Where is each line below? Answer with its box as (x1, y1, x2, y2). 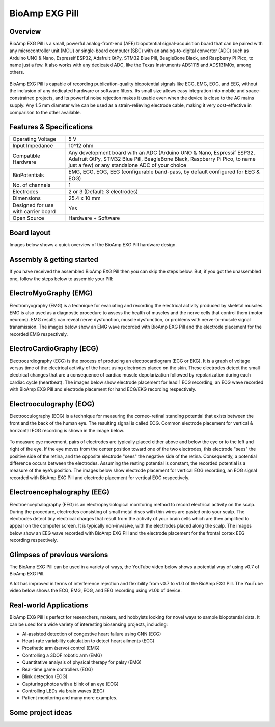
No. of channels (12, 182, 51, 189)
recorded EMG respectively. (9, 331, 68, 337)
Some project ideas (9, 708, 72, 717)
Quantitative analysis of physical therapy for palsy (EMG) (22, 659, 142, 665)
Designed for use (12, 202, 54, 209)
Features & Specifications (9, 122, 93, 131)
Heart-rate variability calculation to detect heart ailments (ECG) (22, 638, 155, 644)
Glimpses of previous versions (9, 550, 108, 559)
